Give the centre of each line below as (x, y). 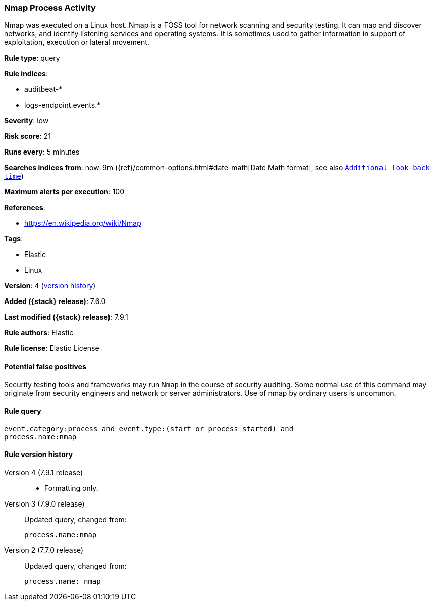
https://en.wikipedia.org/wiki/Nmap (83, 223)
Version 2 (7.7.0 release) (44, 550)
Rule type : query (32, 58)
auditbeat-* (43, 89)
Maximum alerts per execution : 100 (64, 192)
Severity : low (26, 121)
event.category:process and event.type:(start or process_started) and (149, 428)
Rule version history (39, 455)
